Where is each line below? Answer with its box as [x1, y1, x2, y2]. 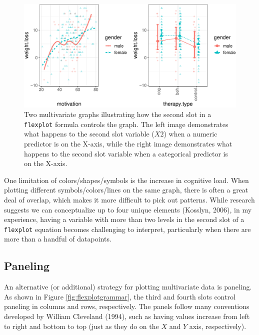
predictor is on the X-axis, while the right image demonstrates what [24, 138, 232, 149]
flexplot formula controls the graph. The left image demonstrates [24, 118, 228, 129]
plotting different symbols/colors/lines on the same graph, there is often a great [4, 184, 248, 195]
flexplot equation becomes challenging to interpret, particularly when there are [4, 223, 251, 234]
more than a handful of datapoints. [4, 233, 111, 244]
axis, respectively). [189, 320, 246, 331]
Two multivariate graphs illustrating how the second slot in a [24, 109, 211, 119]
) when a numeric [163, 128, 217, 139]
